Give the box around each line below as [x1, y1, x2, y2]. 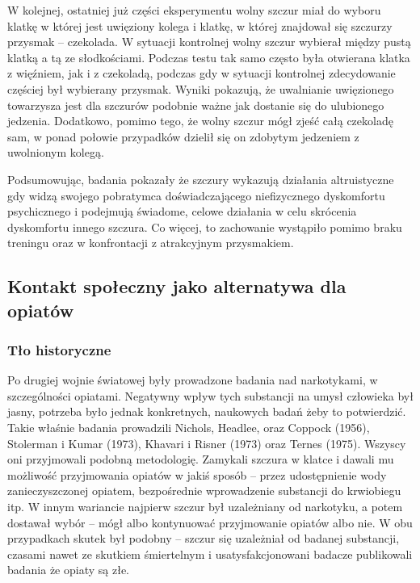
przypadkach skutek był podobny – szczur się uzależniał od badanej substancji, [7, 530, 400, 547]
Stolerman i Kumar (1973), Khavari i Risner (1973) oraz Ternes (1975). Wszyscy [7, 434, 406, 451]
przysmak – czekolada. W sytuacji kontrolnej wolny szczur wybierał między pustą [7, 33, 411, 50]
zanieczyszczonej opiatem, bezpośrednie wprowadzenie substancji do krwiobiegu [7, 482, 401, 499]
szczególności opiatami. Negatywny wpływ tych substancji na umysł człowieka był [7, 387, 414, 404]
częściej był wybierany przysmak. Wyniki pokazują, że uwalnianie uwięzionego [7, 80, 394, 97]
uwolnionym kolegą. [7, 144, 104, 161]
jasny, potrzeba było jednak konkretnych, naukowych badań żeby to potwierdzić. [7, 403, 406, 420]
